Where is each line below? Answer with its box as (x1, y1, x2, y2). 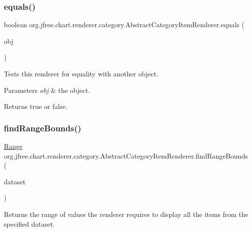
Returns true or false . (4, 101, 67, 111)
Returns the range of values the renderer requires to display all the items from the (4, 209, 249, 219)
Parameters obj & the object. (4, 85, 90, 95)
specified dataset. (4, 218, 55, 229)
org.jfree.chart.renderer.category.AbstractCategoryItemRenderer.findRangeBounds (4, 150, 248, 161)
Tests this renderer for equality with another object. (4, 69, 159, 78)
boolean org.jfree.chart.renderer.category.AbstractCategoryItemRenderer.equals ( (4, 19, 245, 30)
